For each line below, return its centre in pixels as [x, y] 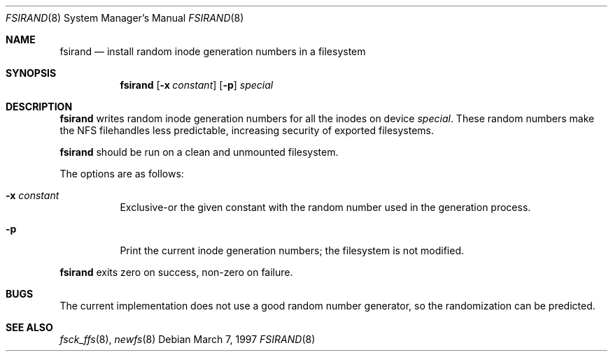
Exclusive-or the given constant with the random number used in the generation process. [325, 207]
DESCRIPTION [39, 107]
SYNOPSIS [31, 73]
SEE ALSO [29, 327]
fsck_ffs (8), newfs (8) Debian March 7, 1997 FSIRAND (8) [188, 339]
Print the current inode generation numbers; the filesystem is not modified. [292, 250]
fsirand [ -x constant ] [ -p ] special [197, 85]
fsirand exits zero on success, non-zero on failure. [176, 272]
